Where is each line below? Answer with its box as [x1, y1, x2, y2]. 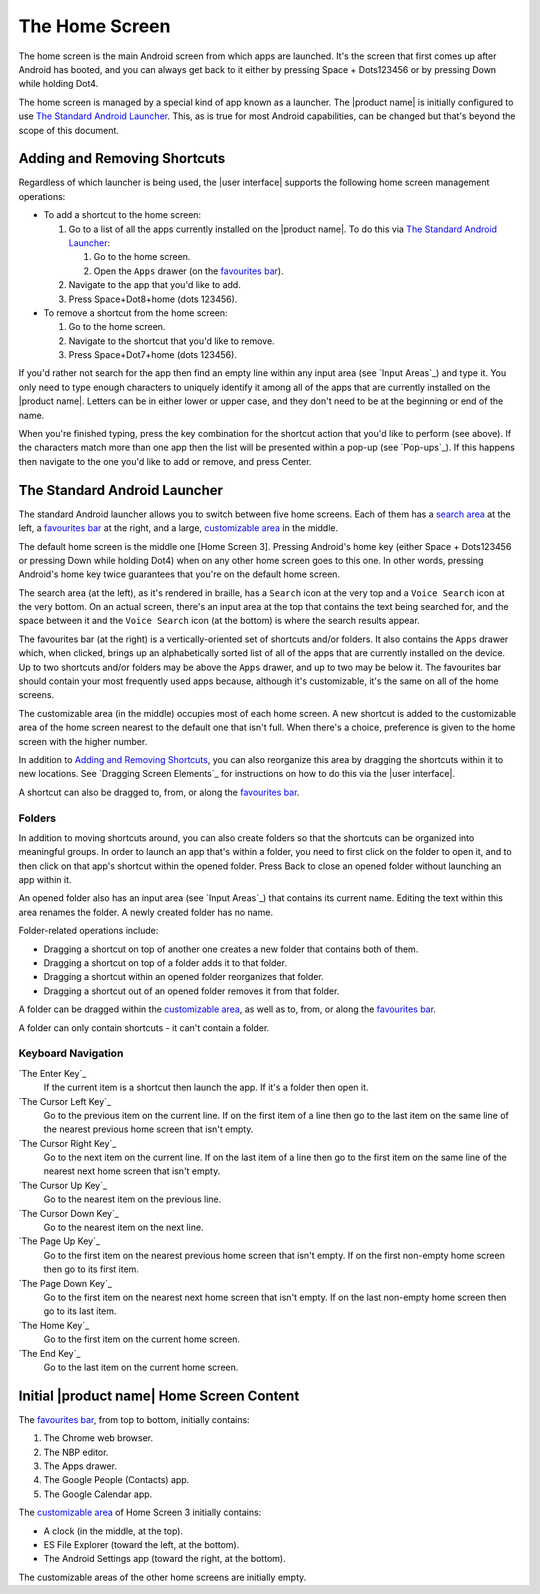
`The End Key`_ [18, 1347, 81, 1359]
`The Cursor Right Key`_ [18, 1137, 117, 1149]
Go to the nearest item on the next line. [43, 1221, 204, 1234]
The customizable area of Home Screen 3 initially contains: [18, 1506, 262, 1519]
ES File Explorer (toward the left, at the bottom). [43, 1538, 240, 1550]
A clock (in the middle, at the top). [43, 1525, 184, 1537]
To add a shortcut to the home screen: [43, 209, 202, 221]
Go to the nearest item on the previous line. [43, 1193, 222, 1205]
